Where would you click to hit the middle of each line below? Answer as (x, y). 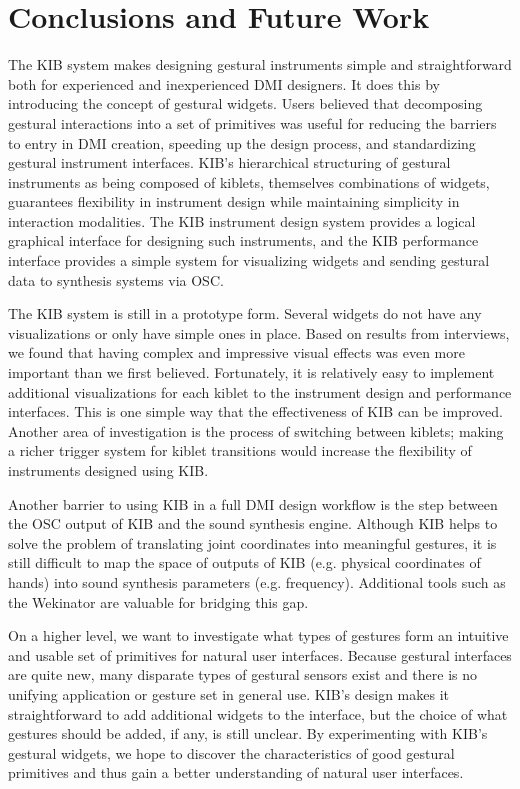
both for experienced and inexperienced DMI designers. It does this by (224, 83)
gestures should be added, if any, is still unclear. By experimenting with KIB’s (248, 733)
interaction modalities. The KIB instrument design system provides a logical (242, 220)
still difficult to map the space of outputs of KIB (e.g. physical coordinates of (244, 562)
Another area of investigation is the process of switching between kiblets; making (256, 430)
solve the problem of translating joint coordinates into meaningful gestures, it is (252, 542)
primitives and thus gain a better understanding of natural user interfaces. (236, 772)
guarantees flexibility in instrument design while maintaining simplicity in (234, 201)
